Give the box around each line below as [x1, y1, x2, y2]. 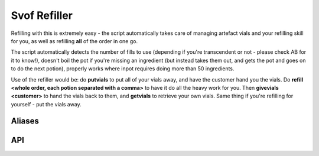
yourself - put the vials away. [11, 100, 82, 108]
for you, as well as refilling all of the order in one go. [11, 37, 138, 44]
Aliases [11, 116, 40, 126]
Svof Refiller [11, 9, 73, 22]
